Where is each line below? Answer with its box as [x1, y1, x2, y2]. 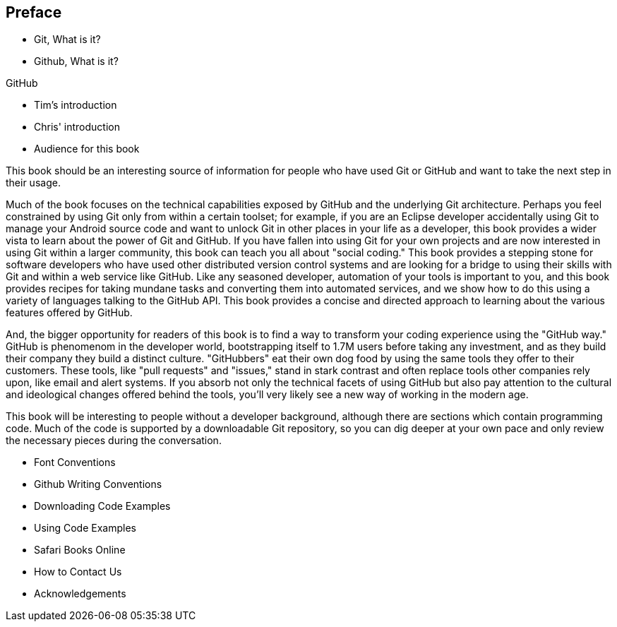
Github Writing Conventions [34, 478, 162, 491]
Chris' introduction [34, 121, 120, 133]
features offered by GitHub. [6, 306, 133, 319]
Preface [6, 4, 62, 21]
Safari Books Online [34, 544, 126, 556]
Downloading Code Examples [34, 500, 171, 513]
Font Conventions [34, 456, 116, 469]
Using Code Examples [34, 522, 136, 535]
